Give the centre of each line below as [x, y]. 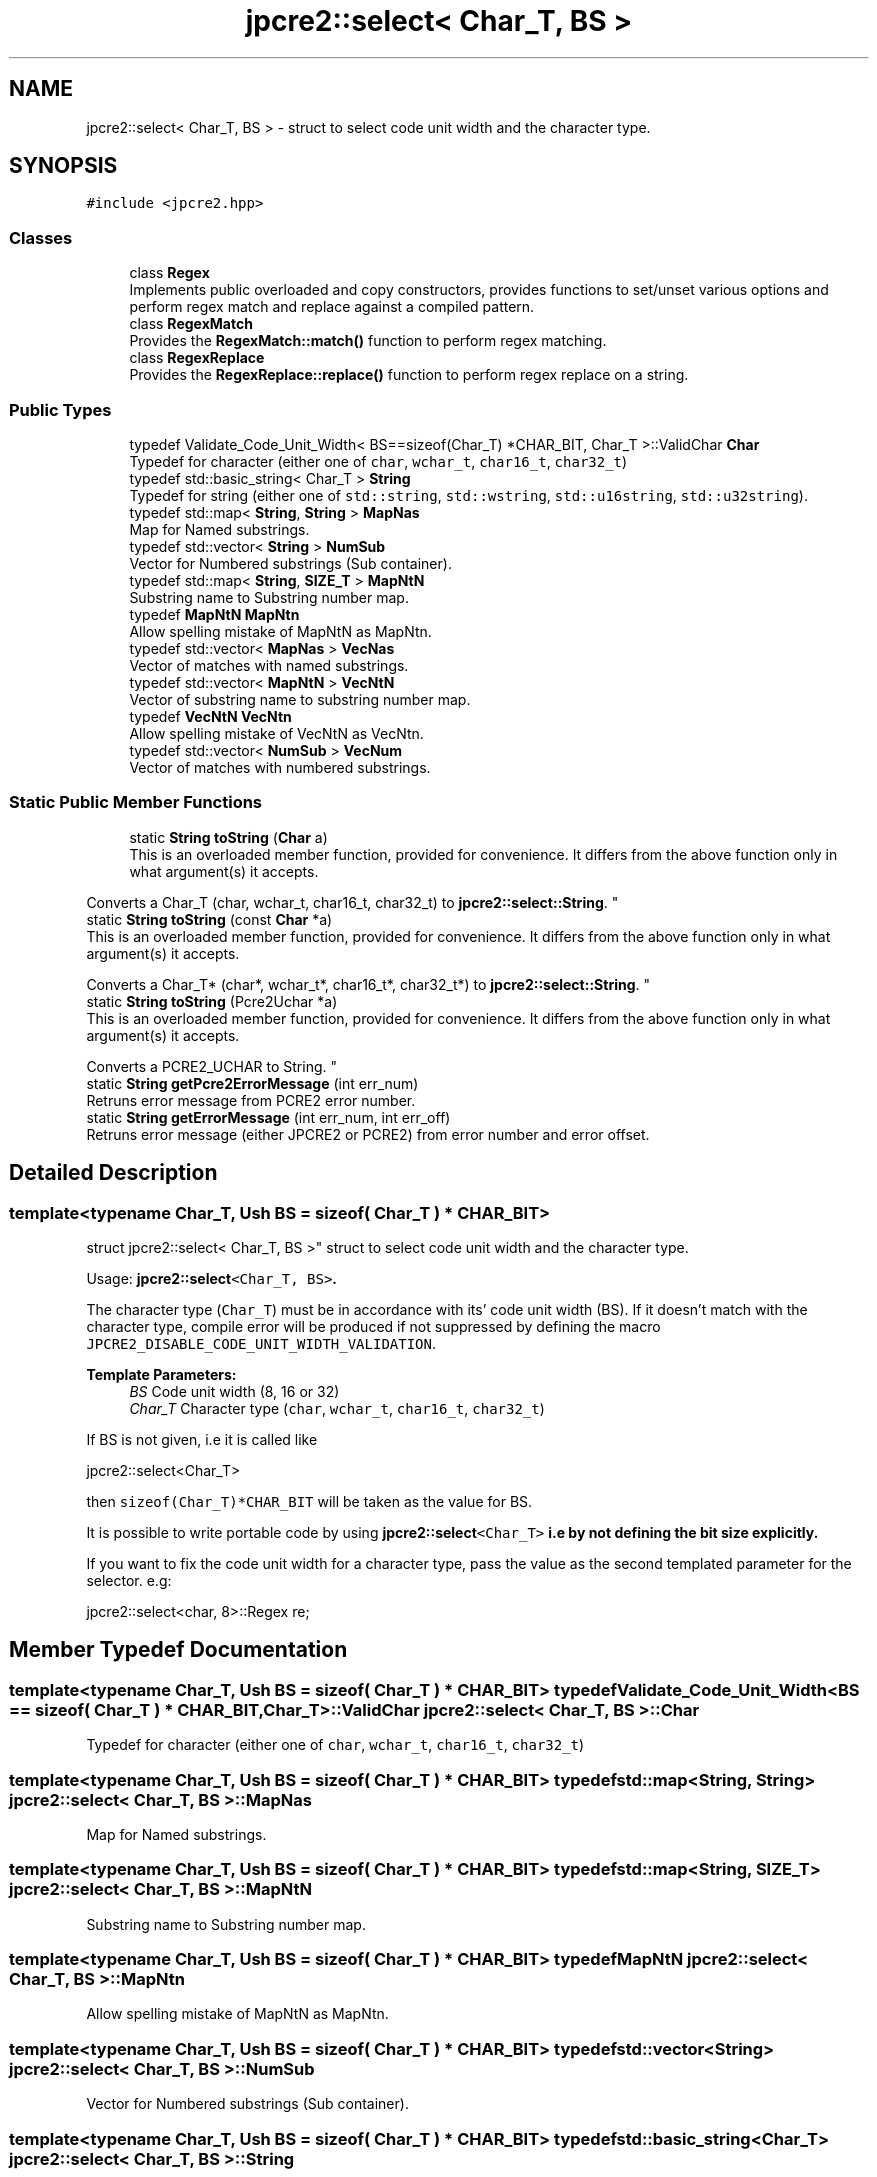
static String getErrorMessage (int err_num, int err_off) [268, 1117]
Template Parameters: [161, 1374]
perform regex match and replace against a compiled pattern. [332, 307]
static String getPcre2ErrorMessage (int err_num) [252, 1083]
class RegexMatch [191, 324]
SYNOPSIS [63, 166]
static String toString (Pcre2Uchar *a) [212, 1001]
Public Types [60, 409]
